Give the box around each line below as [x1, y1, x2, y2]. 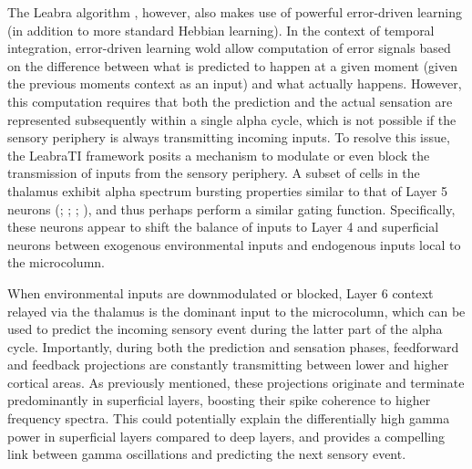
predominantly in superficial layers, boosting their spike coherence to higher [7, 391, 431, 410]
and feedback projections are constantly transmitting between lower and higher [7, 355, 449, 374]
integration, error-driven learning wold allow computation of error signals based [7, 38, 451, 57]
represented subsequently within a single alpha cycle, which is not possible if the [7, 109, 457, 129]
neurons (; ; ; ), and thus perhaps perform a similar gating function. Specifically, [7, 199, 456, 218]
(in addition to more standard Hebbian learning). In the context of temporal [7, 20, 435, 39]
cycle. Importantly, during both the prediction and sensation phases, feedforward [7, 337, 459, 356]
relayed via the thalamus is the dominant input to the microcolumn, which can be [7, 301, 466, 320]
